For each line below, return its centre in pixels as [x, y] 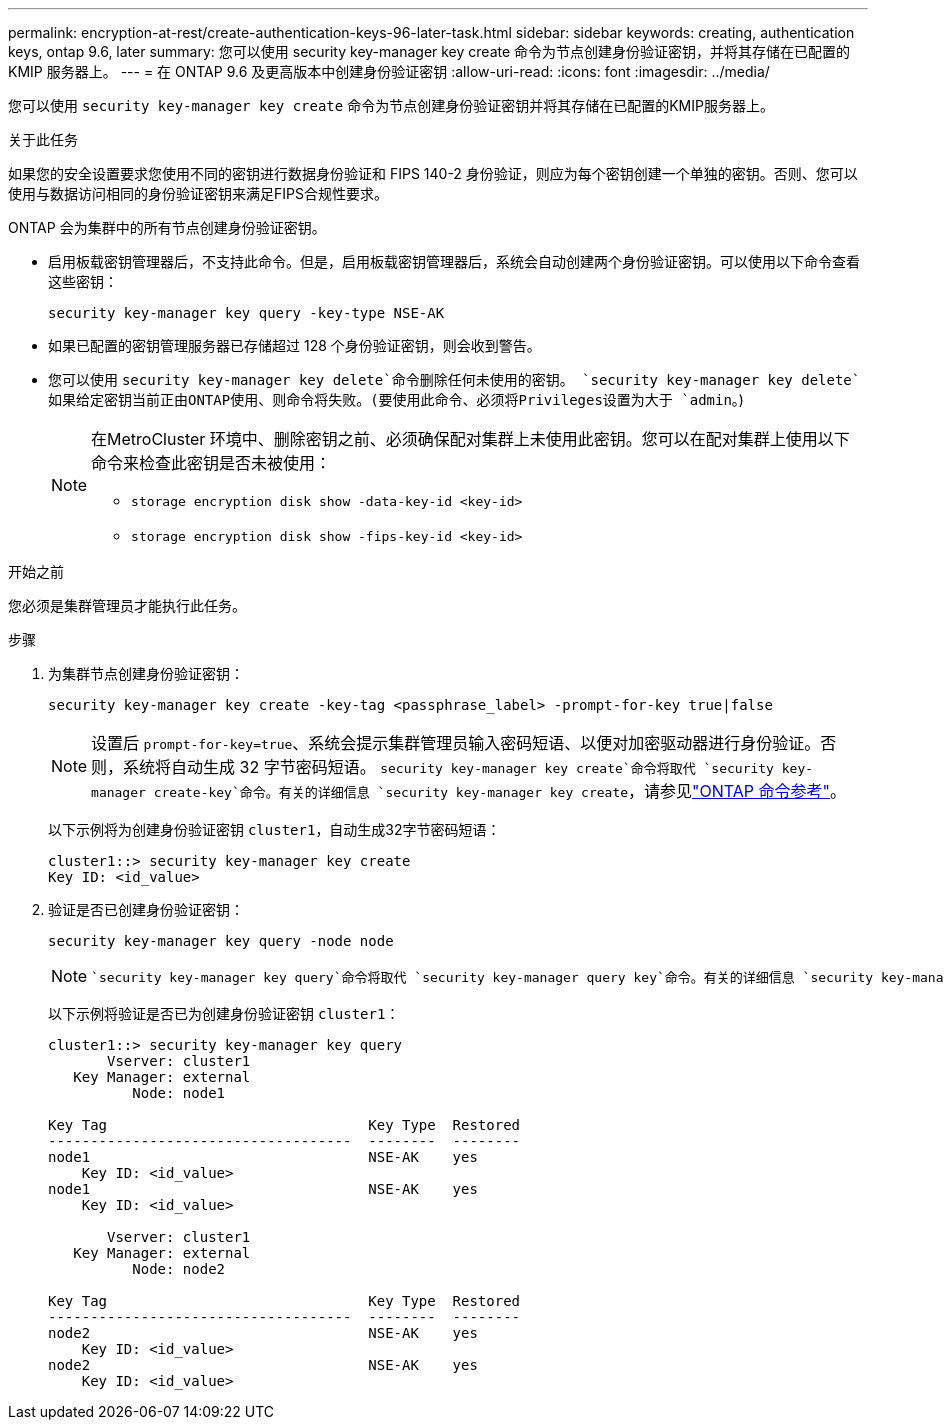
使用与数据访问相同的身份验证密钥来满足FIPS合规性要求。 [198, 193]
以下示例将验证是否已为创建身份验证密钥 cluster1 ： [224, 1013]
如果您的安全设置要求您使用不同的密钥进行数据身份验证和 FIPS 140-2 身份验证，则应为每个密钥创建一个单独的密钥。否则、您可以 [433, 173]
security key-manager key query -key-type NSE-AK [246, 313]
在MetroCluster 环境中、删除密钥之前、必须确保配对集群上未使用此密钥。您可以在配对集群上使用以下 [470, 439]
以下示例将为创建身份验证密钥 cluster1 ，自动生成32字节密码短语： [274, 829]
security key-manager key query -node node [221, 941]
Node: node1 [179, 1093]
